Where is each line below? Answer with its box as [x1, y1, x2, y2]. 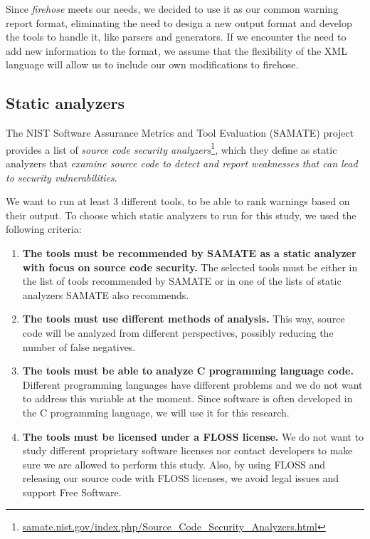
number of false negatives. [22, 339, 136, 354]
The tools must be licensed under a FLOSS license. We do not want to [22, 429, 364, 444]
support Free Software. [22, 484, 122, 499]
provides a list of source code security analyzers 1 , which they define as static [6, 140, 337, 157]
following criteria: [6, 221, 82, 236]
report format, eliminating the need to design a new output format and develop [6, 15, 352, 30]
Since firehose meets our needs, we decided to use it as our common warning [6, 1, 339, 16]
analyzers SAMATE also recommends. [22, 287, 189, 302]
